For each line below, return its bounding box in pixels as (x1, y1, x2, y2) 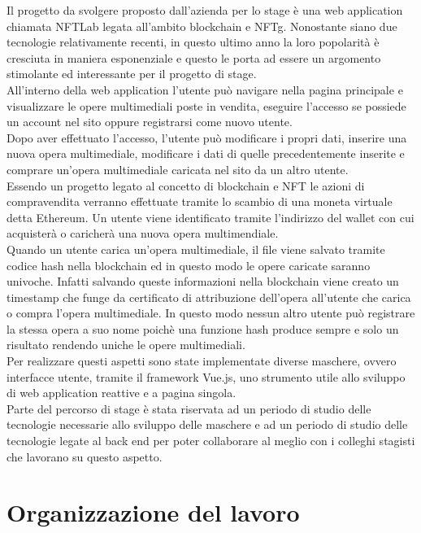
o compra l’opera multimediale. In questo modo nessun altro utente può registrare (7, 304, 415, 321)
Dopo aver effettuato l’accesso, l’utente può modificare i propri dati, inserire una (7, 129, 407, 146)
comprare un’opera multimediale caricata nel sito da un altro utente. (7, 160, 349, 177)
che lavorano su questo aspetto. (7, 448, 163, 465)
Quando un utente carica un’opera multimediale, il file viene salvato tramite (7, 240, 385, 257)
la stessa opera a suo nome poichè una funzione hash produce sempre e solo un (7, 320, 399, 337)
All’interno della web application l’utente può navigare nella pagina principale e (7, 81, 403, 98)
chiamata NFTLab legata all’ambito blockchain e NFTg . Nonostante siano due (7, 17, 397, 34)
